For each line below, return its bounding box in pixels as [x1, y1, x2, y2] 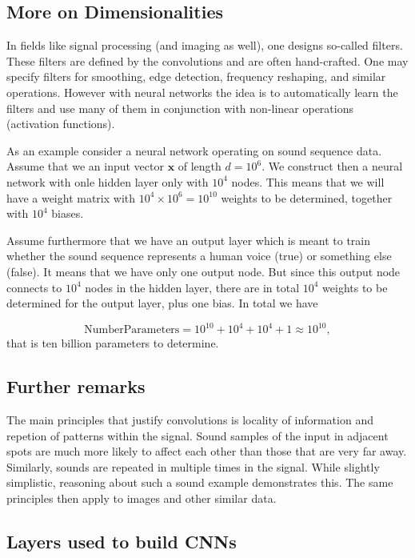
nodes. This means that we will [231, 173, 385, 190]
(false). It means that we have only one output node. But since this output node [6, 263, 401, 279]
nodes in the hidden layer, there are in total [85, 279, 300, 295]
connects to [6, 279, 62, 295]
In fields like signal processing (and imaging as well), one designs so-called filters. [6, 37, 403, 54]
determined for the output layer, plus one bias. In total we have [6, 295, 318, 311]
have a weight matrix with [6, 189, 136, 206]
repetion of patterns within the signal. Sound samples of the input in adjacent [6, 427, 389, 444]
